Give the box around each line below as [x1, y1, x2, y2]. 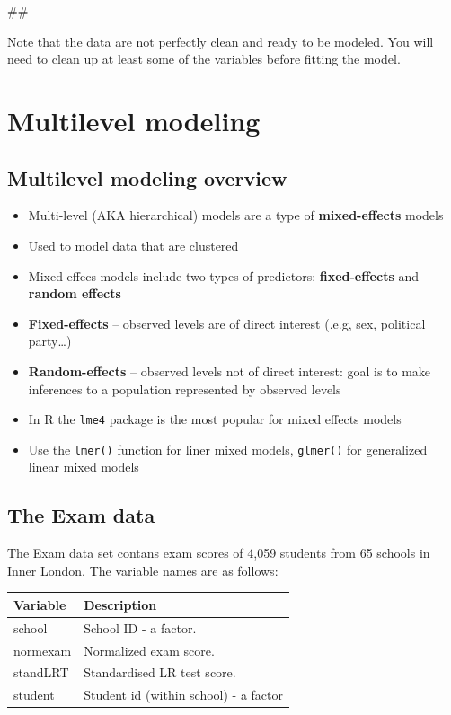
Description [84, 595, 157, 613]
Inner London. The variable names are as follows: [7, 561, 279, 579]
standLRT [13, 663, 69, 682]
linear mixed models [28, 457, 139, 476]
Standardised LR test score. [84, 663, 236, 682]
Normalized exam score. [84, 640, 215, 659]
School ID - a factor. [84, 618, 197, 637]
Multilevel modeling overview [7, 163, 287, 191]
